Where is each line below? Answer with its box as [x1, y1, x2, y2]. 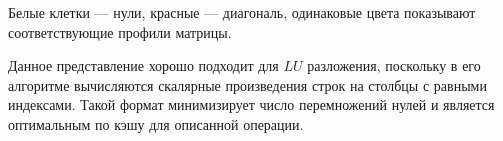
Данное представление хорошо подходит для [8, 55, 279, 76]
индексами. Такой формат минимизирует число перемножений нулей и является [8, 94, 495, 115]
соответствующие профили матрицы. [8, 21, 232, 42]
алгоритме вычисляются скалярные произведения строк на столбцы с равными [8, 74, 487, 95]
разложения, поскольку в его [307, 55, 481, 76]
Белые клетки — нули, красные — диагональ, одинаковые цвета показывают [8, 2, 476, 22]
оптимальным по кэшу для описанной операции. [8, 113, 304, 134]
